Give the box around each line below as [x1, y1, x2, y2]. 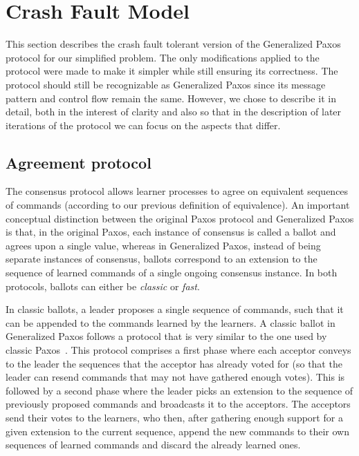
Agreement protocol [6, 151, 151, 173]
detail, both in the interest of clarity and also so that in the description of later [6, 104, 342, 119]
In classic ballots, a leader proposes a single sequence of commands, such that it [6, 302, 344, 316]
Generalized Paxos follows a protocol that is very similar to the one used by [6, 329, 327, 343]
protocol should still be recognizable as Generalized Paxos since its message [6, 77, 326, 91]
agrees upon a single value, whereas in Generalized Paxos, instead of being [6, 238, 321, 252]
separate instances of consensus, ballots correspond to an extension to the [6, 251, 317, 266]
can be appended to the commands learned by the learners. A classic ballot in [6, 315, 335, 330]
